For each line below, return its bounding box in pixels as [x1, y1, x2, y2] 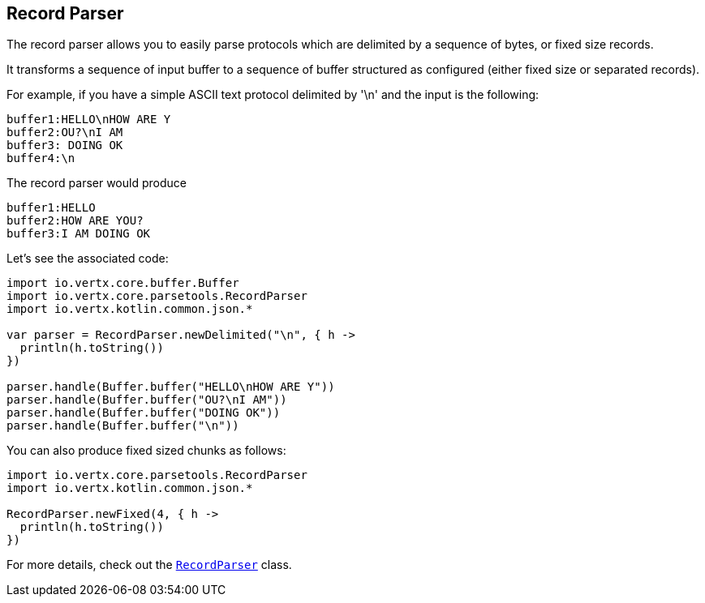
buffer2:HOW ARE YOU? [6, 214, 144, 228]
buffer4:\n [6, 152, 75, 165]
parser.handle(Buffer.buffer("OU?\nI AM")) [6, 393, 287, 407]
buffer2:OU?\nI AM [6, 126, 123, 139]
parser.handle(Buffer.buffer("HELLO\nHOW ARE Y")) [6, 380, 335, 394]
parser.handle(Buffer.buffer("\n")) [6, 419, 239, 433]
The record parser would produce [6, 176, 187, 190]
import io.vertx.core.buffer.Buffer [6, 276, 239, 290]
